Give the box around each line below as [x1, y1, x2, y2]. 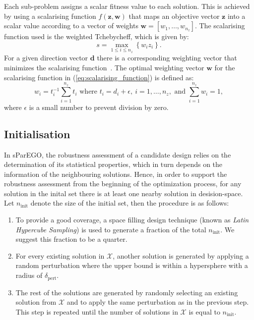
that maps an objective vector [128, 10, 220, 21]
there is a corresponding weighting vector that [97, 53, 237, 63]
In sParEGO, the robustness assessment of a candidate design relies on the [4, 149, 231, 160]
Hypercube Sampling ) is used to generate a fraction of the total [15, 224, 206, 234]
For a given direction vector [4, 53, 88, 63]
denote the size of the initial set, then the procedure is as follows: [30, 198, 229, 208]
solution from [15, 297, 57, 307]
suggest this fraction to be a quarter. [15, 234, 127, 244]
